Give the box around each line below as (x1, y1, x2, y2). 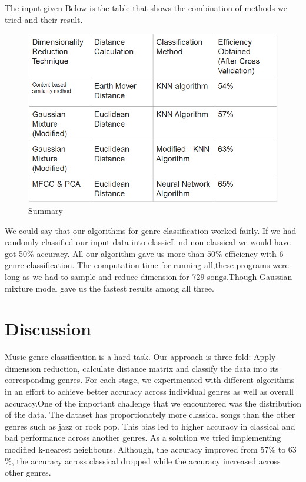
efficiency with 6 (225, 247, 284, 259)
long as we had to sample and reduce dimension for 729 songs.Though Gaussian (5, 270, 292, 282)
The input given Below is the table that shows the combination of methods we (5, 2, 287, 14)
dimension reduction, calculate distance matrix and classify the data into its (5, 362, 279, 374)
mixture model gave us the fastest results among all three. (5, 282, 214, 294)
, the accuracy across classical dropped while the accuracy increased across (11, 454, 281, 467)
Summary (28, 204, 63, 216)
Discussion (5, 316, 91, 341)
